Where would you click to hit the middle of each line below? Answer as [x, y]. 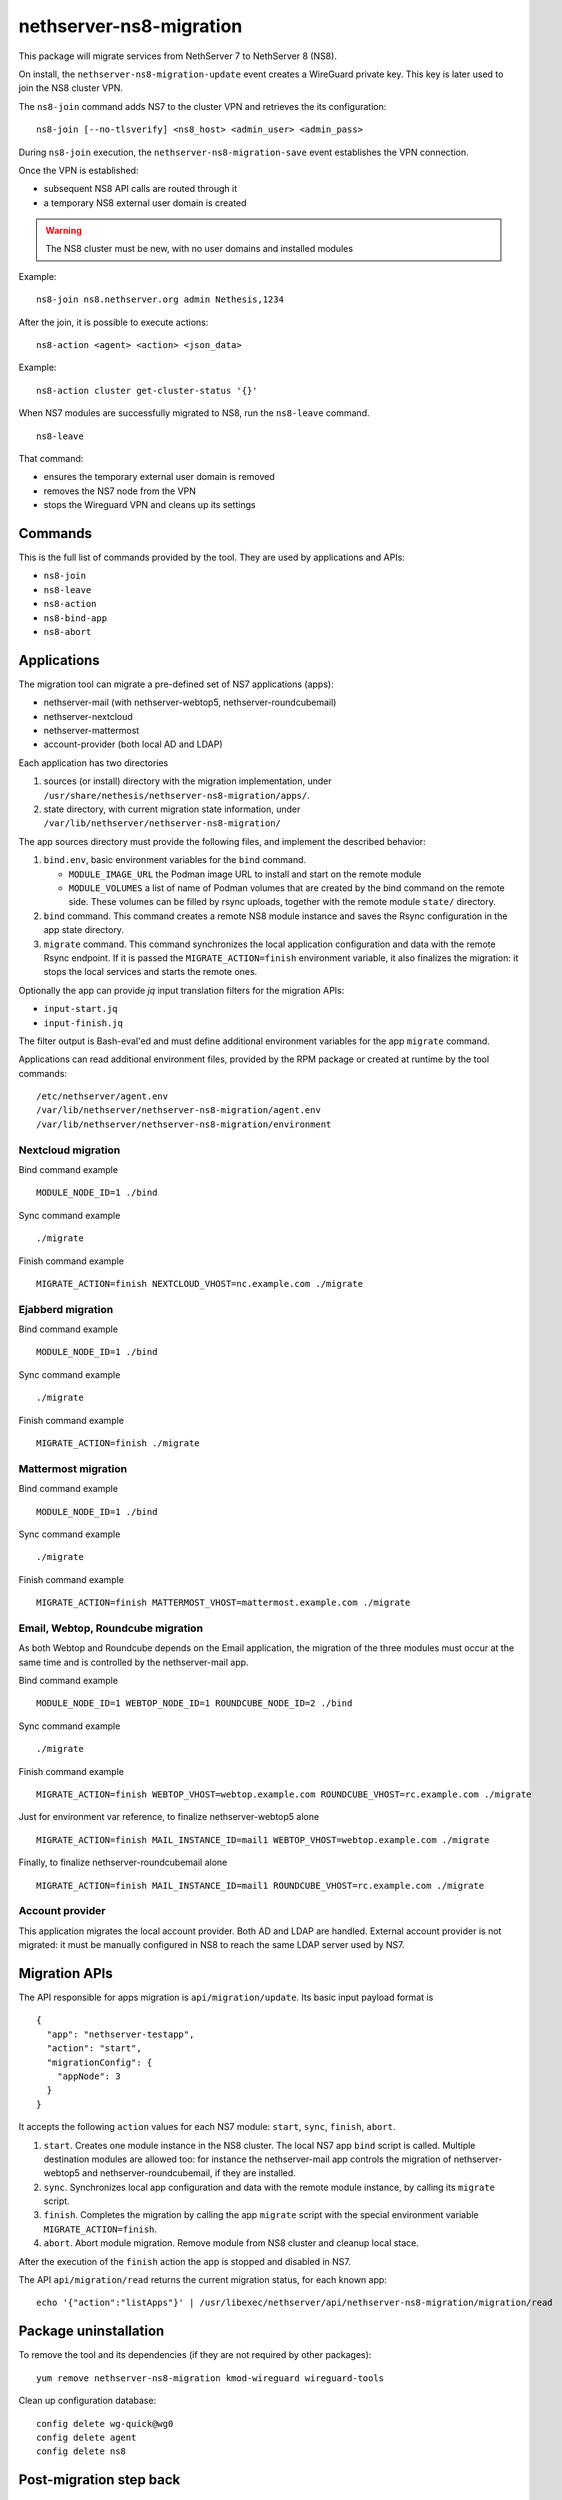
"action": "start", [94, 2048]
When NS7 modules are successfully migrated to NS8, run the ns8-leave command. [194, 413]
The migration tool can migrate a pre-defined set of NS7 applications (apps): [176, 684]
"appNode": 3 [88, 2076]
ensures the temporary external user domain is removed [159, 477]
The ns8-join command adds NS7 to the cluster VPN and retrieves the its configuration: [202, 106]
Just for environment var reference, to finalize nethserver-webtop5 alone [169, 1817]
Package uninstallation [91, 2331]
